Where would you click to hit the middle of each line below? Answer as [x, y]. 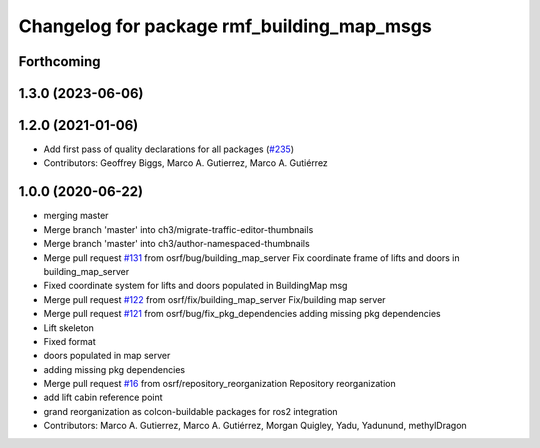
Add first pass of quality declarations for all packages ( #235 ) [169, 149]
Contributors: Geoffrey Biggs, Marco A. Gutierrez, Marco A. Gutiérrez [186, 163]
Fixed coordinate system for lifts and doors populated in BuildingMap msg [195, 286]
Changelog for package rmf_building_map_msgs [225, 26]
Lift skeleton [69, 327]
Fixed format [70, 341]
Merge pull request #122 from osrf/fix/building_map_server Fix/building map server [214, 299]
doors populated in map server [107, 356]
